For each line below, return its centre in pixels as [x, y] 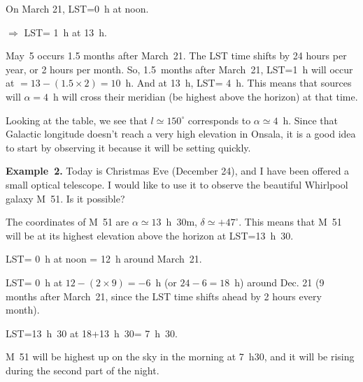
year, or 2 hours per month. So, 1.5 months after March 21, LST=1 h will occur [179, 69]
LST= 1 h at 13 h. [65, 32]
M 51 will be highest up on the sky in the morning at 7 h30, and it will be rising [180, 357]
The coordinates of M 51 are [67, 222]
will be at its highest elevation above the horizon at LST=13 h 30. [150, 235]
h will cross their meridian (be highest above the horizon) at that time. [206, 96]
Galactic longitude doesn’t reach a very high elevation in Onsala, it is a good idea [181, 134]
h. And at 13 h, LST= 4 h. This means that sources [239, 83]
